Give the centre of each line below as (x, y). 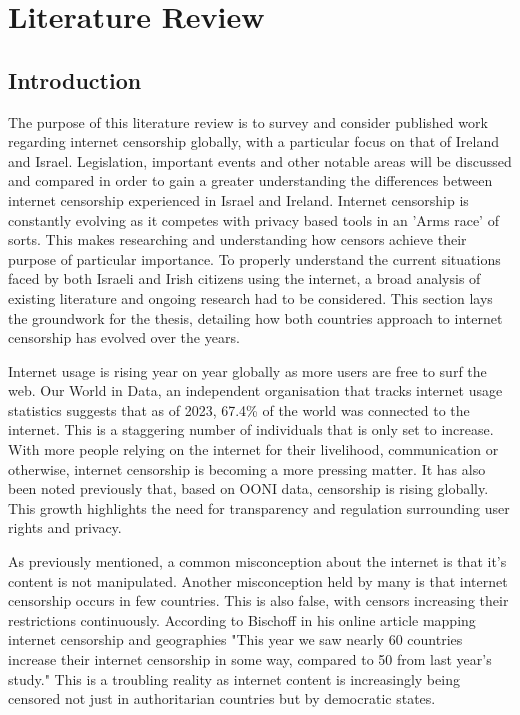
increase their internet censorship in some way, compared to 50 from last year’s (250, 659)
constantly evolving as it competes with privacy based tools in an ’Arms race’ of (253, 219)
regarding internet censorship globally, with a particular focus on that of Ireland (253, 141)
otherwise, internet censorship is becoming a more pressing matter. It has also (247, 468)
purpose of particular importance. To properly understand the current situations (254, 258)
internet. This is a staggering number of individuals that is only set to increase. (251, 429)
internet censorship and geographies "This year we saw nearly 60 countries (235, 639)
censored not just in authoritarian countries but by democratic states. (222, 698)
